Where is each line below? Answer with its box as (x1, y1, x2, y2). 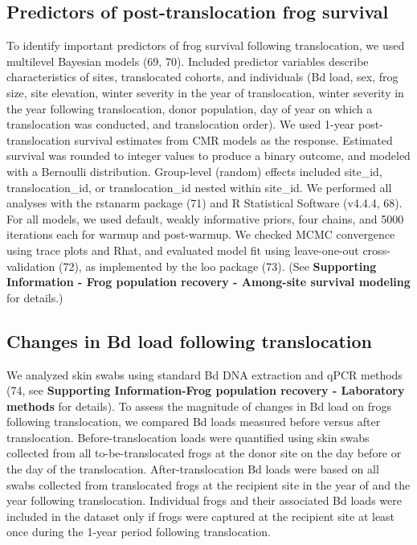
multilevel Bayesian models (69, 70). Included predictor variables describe (6, 52, 369, 69)
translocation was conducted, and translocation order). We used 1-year (6, 116, 355, 133)
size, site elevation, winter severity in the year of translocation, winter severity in (6, 84, 404, 100)
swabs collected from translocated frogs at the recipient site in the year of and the (6, 476, 411, 493)
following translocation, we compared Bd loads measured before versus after (6, 413, 381, 430)
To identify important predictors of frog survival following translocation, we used (6, 37, 405, 54)
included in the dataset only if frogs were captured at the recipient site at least (6, 507, 395, 524)
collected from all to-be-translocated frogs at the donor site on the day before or (6, 445, 402, 461)
